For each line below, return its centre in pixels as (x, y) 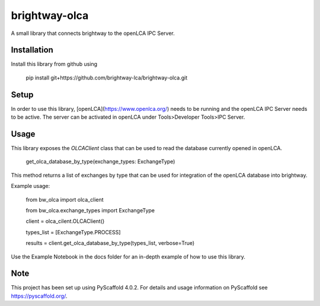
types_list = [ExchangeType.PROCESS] (73, 232)
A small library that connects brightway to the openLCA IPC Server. (93, 33)
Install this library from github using (54, 64)
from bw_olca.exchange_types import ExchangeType (90, 210)
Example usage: (31, 186)
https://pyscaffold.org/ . (39, 296)
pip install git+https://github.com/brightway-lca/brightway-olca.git (107, 78)
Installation (32, 50)
